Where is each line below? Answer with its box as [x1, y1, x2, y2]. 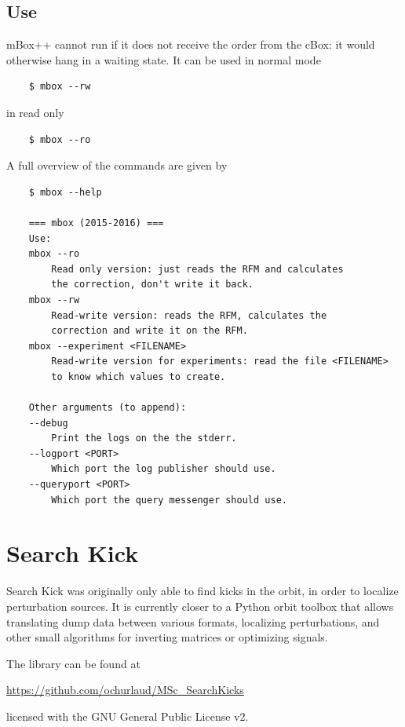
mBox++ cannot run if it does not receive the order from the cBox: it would [6, 36, 375, 53]
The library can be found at [6, 655, 140, 671]
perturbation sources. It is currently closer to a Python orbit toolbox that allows [6, 597, 394, 614]
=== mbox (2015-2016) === [28, 217, 164, 228]
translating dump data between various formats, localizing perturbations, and [6, 613, 380, 630]
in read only [6, 104, 64, 120]
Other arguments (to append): [28, 402, 187, 414]
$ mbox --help [28, 186, 102, 198]
